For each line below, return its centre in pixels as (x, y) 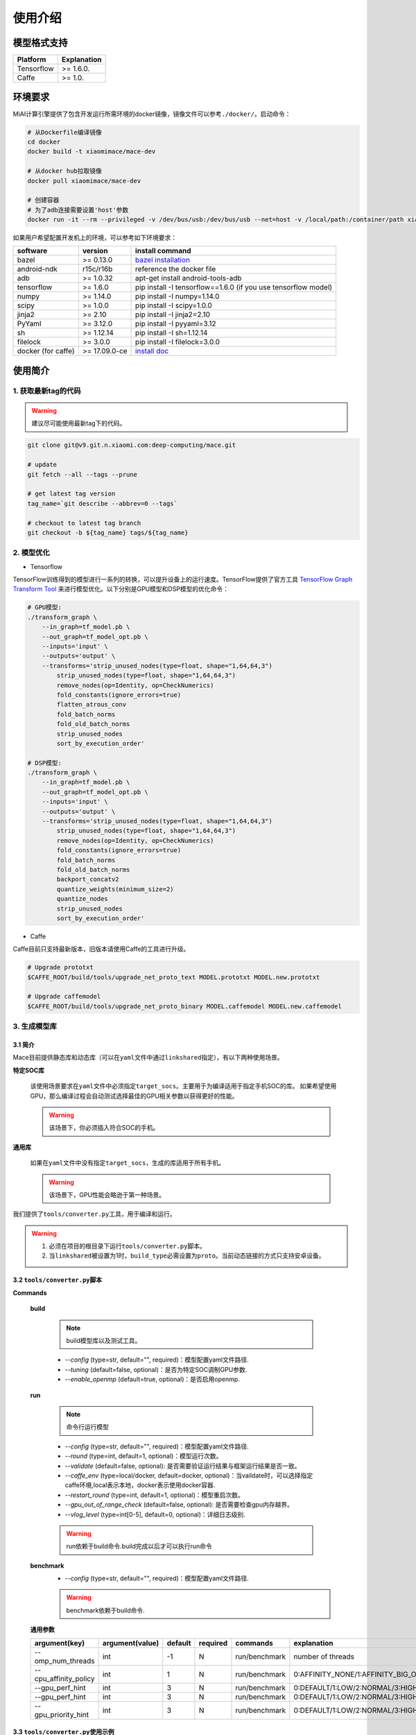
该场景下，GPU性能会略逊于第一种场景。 (107, 1194)
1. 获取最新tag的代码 (47, 391)
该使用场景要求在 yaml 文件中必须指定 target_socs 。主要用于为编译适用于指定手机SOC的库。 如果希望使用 (183, 1086)
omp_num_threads (64, 1661)
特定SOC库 (29, 1070)
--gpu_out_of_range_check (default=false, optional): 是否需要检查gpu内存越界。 (179, 1505)
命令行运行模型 (87, 1427)
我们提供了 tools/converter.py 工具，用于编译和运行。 (94, 1214)
